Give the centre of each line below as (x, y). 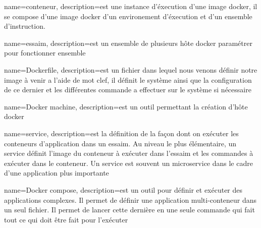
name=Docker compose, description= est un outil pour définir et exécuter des (123, 189)
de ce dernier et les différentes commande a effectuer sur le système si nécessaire (128, 90)
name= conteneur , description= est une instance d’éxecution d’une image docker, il (131, 6)
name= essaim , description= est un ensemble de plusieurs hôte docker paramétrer (128, 43)
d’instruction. (25, 26)
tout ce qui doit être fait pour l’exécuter (66, 219)
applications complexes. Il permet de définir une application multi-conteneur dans (130, 199)
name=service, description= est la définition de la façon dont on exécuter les (121, 133)
